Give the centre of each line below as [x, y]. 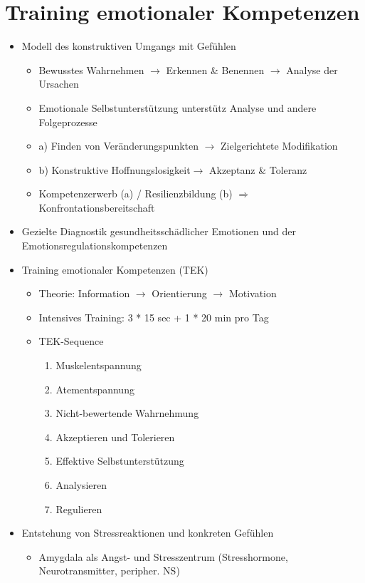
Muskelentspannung [99, 365]
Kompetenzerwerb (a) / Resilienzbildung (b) [136, 194]
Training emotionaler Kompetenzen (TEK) [115, 269]
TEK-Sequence [71, 341]
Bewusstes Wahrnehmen [91, 69]
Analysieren [81, 485]
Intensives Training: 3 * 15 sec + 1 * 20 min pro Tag [154, 317]
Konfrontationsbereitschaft [97, 207]
